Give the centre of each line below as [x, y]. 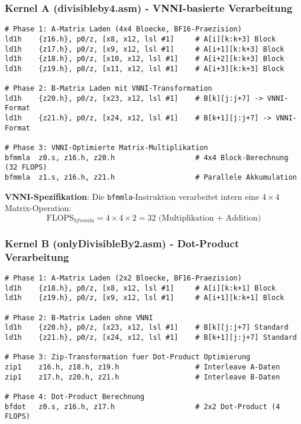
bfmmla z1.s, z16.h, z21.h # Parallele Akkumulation [151, 178]
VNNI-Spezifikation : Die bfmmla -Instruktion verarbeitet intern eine [132, 196]
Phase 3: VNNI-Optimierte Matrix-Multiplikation [111, 148]
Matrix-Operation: [38, 208]
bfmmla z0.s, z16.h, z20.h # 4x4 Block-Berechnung [147, 157]
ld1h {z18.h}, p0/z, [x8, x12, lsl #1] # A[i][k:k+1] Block [140, 288]
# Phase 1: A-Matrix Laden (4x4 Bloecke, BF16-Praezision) [123, 29]
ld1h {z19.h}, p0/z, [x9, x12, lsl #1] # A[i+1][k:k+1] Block [145, 298]
